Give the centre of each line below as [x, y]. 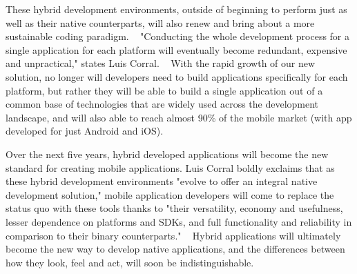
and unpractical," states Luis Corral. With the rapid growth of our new [161, 63]
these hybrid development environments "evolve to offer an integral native [162, 181]
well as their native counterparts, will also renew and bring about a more [160, 22]
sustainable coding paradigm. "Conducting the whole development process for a [178, 36]
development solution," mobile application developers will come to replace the [170, 194]
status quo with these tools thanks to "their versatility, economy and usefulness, [174, 208]
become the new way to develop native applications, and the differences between [175, 249]
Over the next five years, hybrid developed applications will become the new [167, 154]
